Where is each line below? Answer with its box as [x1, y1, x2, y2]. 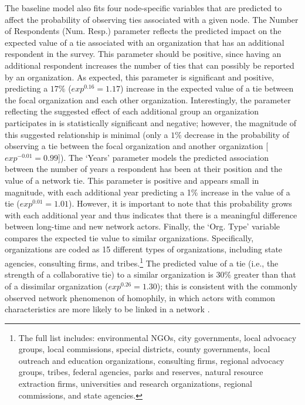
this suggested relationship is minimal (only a [5, 128, 168, 140]
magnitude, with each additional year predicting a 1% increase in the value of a [5, 185, 290, 198]
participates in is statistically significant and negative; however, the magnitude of [5, 116, 297, 129]
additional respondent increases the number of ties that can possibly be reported [5, 59, 294, 71]
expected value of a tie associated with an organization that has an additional [5, 36, 284, 48]
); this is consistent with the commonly [157, 279, 297, 292]
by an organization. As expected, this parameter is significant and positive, [5, 70, 274, 83]
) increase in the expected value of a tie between [120, 82, 294, 95]
